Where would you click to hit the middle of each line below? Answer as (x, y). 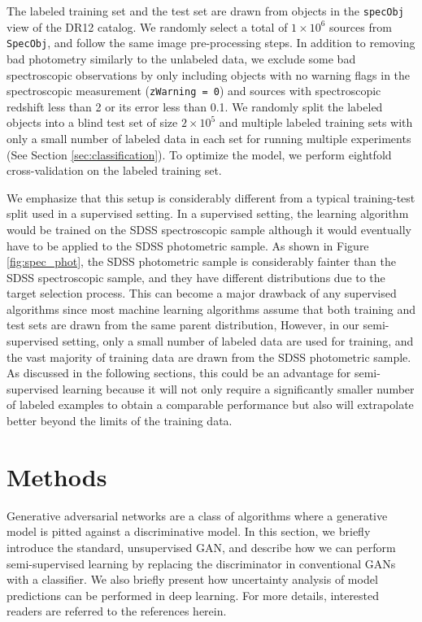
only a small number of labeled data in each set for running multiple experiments (209, 138)
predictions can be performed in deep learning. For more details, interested (193, 595)
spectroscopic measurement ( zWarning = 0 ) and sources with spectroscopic (194, 91)
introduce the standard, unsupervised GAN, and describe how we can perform (201, 547)
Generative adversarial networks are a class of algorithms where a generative (197, 515)
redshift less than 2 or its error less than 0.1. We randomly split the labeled (195, 106)
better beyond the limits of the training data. (120, 421)
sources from (361, 26)
